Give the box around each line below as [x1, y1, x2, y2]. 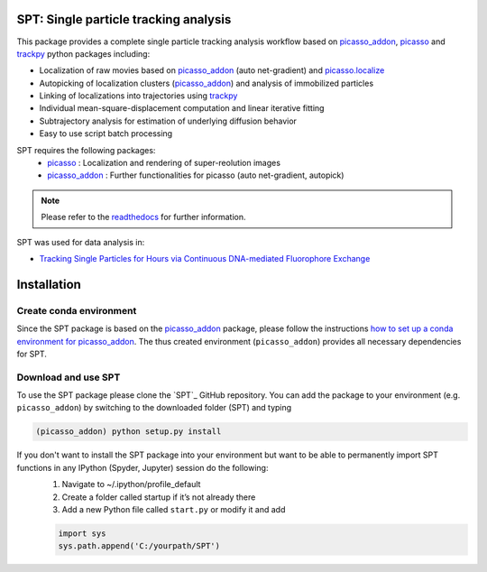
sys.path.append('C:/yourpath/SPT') [58, 541, 221, 551]
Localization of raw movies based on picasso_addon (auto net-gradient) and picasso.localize [39, 65, 385, 76]
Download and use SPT [16, 371, 121, 383]
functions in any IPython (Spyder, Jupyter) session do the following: [16, 462, 269, 473]
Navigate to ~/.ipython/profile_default [61, 479, 201, 490]
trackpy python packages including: [16, 48, 151, 59]
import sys [58, 528, 106, 539]
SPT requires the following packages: [16, 144, 156, 155]
